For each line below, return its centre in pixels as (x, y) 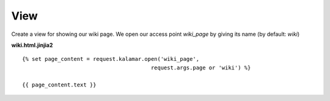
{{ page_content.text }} (59, 85)
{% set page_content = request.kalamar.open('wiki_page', (111, 59)
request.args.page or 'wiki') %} (201, 68)
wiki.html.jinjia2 (32, 45)
